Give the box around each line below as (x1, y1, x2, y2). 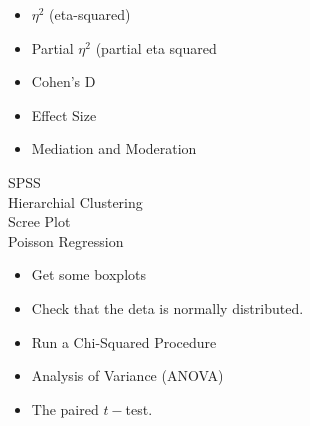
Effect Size (31, 104, 97, 125)
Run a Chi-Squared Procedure (31, 331, 217, 352)
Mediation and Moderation (31, 138, 197, 159)
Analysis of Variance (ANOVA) (31, 365, 224, 386)
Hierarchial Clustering (8, 191, 143, 212)
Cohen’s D (31, 71, 96, 92)
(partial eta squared (95, 37, 217, 58)
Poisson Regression (8, 230, 124, 251)
